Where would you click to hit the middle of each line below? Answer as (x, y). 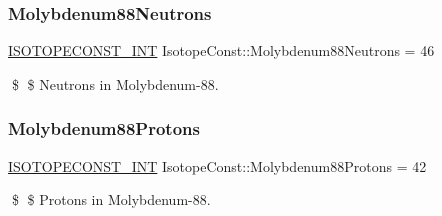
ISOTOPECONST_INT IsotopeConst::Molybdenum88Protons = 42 (217, 165)
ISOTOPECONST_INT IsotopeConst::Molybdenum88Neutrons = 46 (221, 50)
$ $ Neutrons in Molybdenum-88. (115, 83)
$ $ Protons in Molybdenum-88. (111, 199)
